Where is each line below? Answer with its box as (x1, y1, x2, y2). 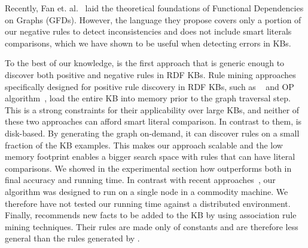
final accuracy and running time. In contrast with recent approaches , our (5, 173, 276, 186)
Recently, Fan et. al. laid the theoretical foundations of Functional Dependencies (5, 2, 304, 14)
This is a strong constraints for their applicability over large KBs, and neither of (5, 103, 300, 116)
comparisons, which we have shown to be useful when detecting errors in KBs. (5, 36, 291, 49)
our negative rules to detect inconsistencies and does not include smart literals (5, 25, 292, 38)
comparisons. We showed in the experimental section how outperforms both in (5, 162, 292, 174)
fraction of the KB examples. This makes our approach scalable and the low (5, 138, 283, 151)
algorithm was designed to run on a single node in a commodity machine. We (5, 185, 288, 197)
